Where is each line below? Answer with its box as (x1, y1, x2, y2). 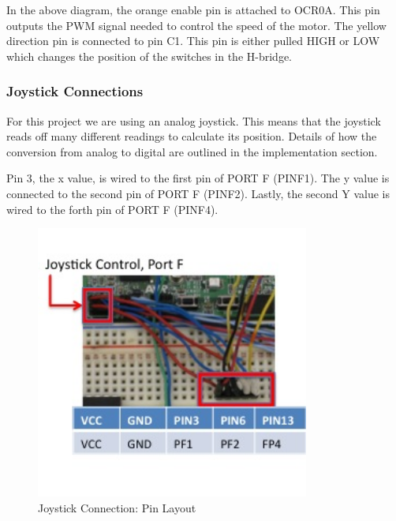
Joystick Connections (6, 81, 144, 101)
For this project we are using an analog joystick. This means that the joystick (6, 112, 381, 129)
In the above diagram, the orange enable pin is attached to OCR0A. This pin (6, 2, 380, 17)
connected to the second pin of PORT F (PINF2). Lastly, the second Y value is (6, 185, 390, 201)
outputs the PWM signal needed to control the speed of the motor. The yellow (6, 17, 387, 33)
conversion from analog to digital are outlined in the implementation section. (6, 143, 378, 159)
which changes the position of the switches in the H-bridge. (6, 47, 292, 64)
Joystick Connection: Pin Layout (38, 499, 196, 515)
